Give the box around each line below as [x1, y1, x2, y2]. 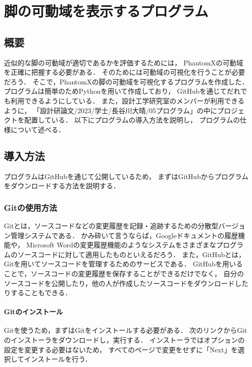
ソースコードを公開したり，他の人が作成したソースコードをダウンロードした [4, 278, 249, 288]
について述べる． [10, 124, 65, 134]
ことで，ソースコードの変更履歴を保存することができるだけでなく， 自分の [4, 268, 244, 278]
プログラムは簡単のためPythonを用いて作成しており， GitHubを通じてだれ [4, 86, 240, 96]
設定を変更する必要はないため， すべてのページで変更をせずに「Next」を [4, 344, 238, 354]
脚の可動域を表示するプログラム [4, 1, 209, 21]
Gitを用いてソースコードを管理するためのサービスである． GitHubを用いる [4, 259, 243, 269]
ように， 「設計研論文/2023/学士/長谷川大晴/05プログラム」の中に [4, 105, 217, 115]
